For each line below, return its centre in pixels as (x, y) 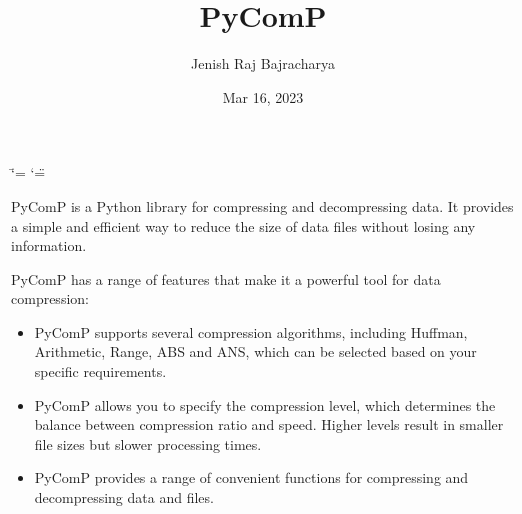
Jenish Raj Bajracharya (263, 63)
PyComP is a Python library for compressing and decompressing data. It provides (262, 205)
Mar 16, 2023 (263, 96)
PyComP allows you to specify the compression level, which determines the (265, 404)
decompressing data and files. (124, 497)
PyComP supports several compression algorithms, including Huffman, (251, 331)
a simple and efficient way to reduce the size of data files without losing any (243, 225)
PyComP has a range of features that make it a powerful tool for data (226, 278)
